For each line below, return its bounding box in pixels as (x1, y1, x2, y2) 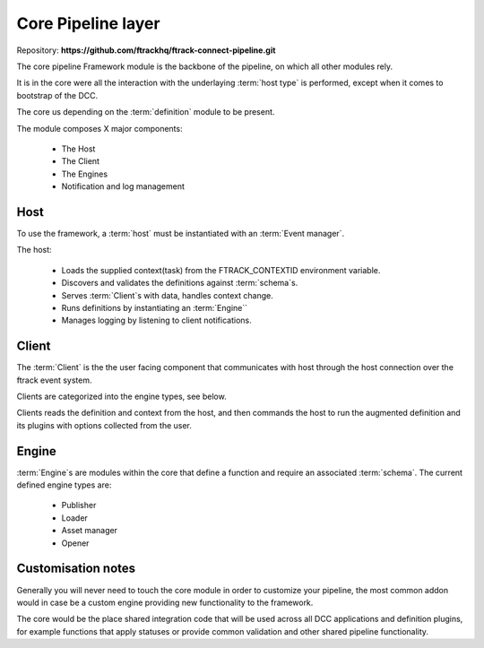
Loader (61, 512, 89, 523)
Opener (61, 538, 90, 549)
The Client (61, 156, 100, 167)
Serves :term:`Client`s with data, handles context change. (61, 289, 273, 300)
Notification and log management (61, 181, 186, 192)
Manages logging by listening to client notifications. (61, 315, 252, 326)
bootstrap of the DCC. (16, 90, 99, 100)
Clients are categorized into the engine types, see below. (16, 391, 228, 402)
